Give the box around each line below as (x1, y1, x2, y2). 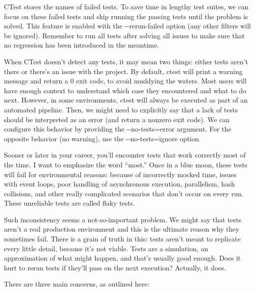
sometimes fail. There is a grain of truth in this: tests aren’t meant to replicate (4, 234, 241, 244)
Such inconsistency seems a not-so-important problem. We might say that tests (4, 214, 242, 224)
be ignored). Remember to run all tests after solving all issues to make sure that (4, 30, 245, 40)
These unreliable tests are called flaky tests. (4, 198, 135, 208)
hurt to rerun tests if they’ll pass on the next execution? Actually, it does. (4, 262, 226, 272)
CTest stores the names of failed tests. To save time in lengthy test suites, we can (4, 1, 249, 11)
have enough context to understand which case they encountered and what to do (4, 85, 247, 95)
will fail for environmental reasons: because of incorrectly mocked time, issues (4, 169, 237, 179)
